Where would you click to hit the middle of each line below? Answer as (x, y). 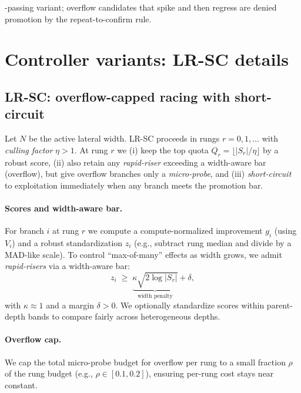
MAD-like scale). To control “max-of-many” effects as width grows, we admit (143, 254)
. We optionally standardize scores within (190, 305)
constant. (21, 384)
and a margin (70, 305)
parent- (280, 305)
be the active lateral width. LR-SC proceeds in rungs (124, 138)
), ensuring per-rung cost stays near (210, 373)
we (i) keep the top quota (163, 150)
